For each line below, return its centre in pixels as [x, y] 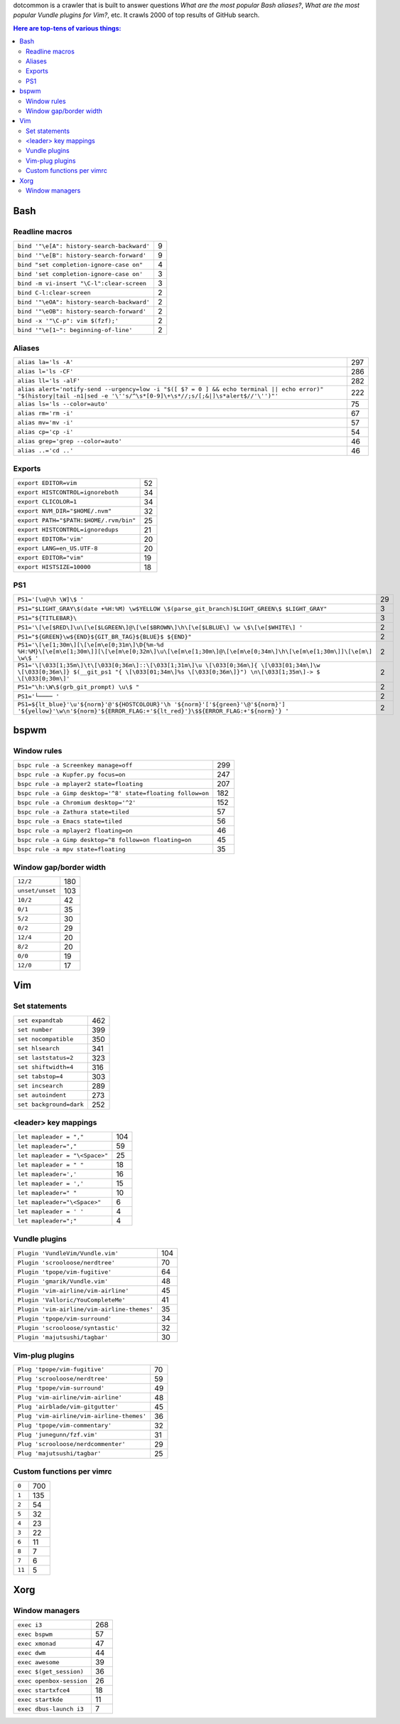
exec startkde [40, 1699]
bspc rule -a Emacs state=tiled [70, 821]
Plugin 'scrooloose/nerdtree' [66, 1262]
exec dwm [32, 1653]
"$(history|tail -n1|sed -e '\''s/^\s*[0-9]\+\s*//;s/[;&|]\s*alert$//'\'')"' [148, 396]
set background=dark [51, 1105]
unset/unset [37, 891]
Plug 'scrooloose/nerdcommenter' [71, 1444]
